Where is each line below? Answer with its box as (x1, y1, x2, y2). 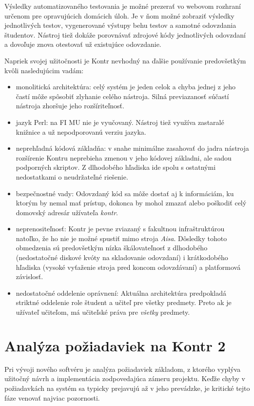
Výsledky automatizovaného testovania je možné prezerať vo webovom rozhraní (4, 1, 241, 11)
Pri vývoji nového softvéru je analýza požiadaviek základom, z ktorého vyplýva (4, 364, 241, 374)
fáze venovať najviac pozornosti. (4, 392, 100, 403)
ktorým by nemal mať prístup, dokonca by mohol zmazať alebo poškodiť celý (16, 198, 247, 208)
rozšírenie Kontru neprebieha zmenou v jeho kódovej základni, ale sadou (16, 152, 232, 162)
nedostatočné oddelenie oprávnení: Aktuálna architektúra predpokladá (16, 287, 226, 298)
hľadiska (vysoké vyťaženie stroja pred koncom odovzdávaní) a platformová (16, 262, 241, 272)
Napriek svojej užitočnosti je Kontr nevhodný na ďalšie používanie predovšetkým (4, 55, 246, 65)
